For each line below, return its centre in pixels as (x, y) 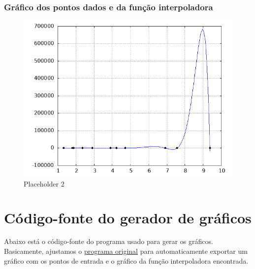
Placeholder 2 (44, 183)
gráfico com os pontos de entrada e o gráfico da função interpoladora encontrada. (126, 260)
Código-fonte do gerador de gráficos (128, 217)
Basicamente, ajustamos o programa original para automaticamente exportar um (126, 251)
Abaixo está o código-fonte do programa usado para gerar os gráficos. (109, 241)
